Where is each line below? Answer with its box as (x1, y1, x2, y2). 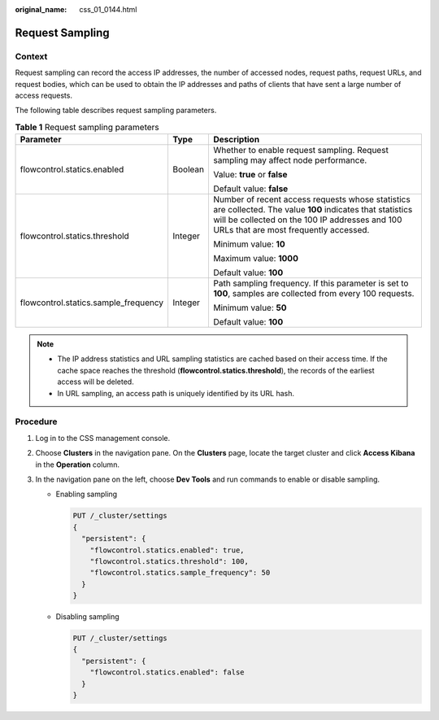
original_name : (15, 5, 67, 14)
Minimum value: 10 (212, 238, 285, 250)
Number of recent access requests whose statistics (212, 194, 411, 205)
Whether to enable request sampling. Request (212, 145, 389, 156)
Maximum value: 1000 (212, 253, 298, 264)
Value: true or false (212, 169, 288, 181)
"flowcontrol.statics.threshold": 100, (89, 556, 250, 565)
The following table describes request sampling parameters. (15, 106, 217, 116)
